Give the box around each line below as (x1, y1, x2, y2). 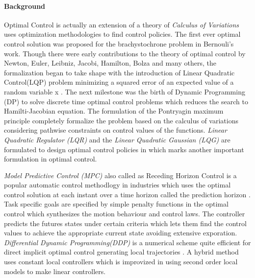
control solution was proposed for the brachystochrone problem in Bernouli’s (4, 38, 234, 48)
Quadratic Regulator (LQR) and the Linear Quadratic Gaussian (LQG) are (4, 134, 230, 144)
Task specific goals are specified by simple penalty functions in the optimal (4, 199, 229, 209)
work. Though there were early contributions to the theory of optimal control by (4, 48, 246, 58)
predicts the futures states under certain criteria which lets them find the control (4, 218, 247, 228)
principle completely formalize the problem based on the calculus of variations (4, 115, 238, 125)
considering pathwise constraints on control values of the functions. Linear (4, 125, 227, 135)
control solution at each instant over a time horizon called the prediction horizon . (4, 189, 251, 199)
